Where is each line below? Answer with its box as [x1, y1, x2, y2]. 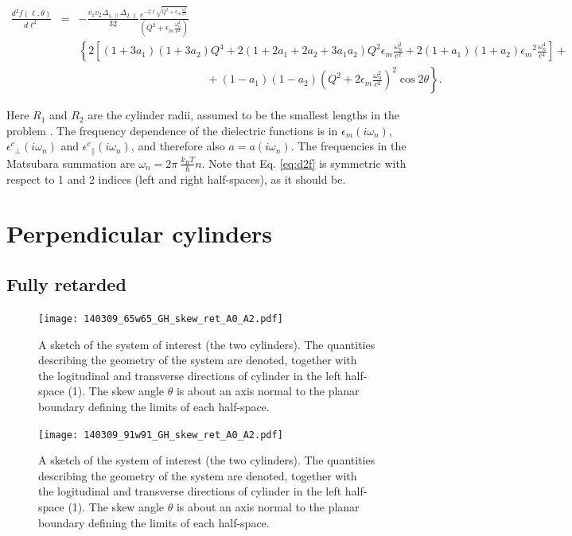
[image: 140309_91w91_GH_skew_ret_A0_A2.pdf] [38, 429, 283, 441]
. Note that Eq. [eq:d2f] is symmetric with [201, 154, 407, 171]
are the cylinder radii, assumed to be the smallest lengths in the [88, 107, 400, 123]
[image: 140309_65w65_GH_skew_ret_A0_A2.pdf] [38, 313, 283, 324]
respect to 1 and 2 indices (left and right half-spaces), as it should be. [6, 170, 346, 187]
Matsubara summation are [6, 154, 135, 171]
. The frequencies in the [290, 138, 407, 154]
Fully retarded [6, 272, 126, 297]
